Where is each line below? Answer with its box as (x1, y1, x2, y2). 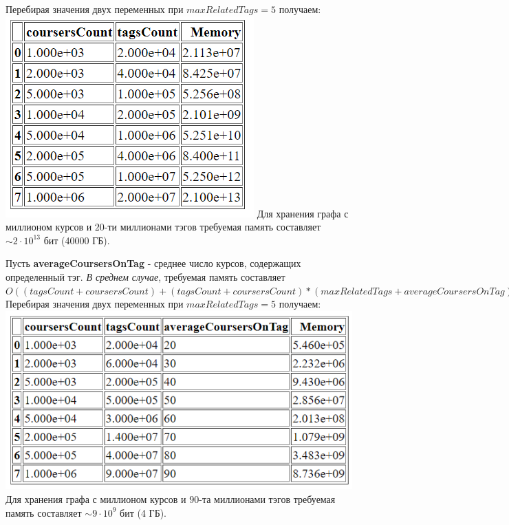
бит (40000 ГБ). (43, 233, 110, 247)
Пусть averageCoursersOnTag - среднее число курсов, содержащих (6, 256, 301, 270)
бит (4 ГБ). (120, 505, 167, 519)
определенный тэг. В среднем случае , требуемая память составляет (6, 269, 285, 283)
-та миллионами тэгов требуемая (199, 491, 336, 506)
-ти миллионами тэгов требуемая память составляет (104, 219, 321, 234)
